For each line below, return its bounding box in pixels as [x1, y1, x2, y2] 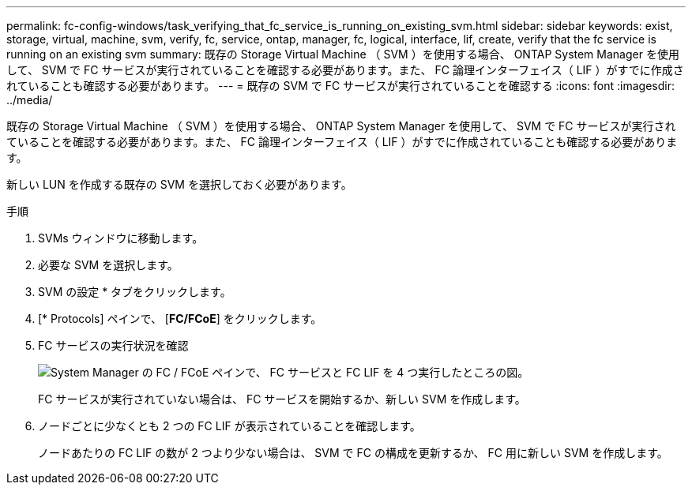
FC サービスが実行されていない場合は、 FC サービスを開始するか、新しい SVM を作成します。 [38, 392, 526, 406]
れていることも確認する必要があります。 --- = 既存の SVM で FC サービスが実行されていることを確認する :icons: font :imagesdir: [6, 79, 675, 92]
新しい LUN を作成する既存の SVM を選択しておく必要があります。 [6, 178, 352, 191]
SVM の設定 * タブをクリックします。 [38, 285, 231, 298]
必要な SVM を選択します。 [38, 258, 179, 272]
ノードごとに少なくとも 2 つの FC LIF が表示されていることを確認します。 [38, 419, 421, 433]
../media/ [6, 93, 53, 107]
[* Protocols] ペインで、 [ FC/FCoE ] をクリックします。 [38, 312, 322, 325]
